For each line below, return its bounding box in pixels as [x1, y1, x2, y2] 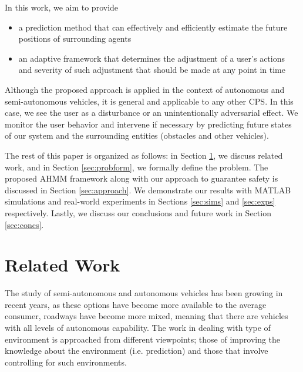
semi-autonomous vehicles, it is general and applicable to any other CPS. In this [5, 95, 294, 107]
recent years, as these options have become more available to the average [5, 298, 267, 310]
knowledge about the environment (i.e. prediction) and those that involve [5, 344, 268, 357]
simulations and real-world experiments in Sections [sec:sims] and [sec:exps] [5, 195, 275, 207]
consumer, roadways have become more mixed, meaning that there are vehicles [5, 310, 288, 322]
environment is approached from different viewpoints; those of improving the [5, 333, 281, 345]
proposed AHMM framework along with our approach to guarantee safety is [5, 172, 278, 185]
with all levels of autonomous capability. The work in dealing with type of [5, 321, 271, 333]
